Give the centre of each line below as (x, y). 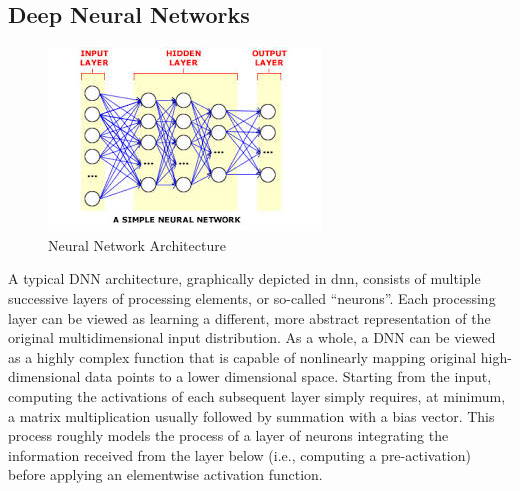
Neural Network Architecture (137, 244)
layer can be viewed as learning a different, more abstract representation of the (249, 317)
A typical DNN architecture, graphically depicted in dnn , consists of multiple (244, 278)
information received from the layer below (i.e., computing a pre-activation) (239, 454)
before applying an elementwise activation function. (165, 474)
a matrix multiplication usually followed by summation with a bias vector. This (251, 415)
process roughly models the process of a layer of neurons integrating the (228, 435)
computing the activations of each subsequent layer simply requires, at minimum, (257, 395)
